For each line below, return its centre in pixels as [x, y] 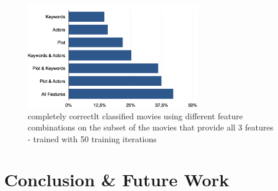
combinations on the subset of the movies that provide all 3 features [150, 127]
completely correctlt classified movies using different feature [135, 115]
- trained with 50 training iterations [92, 138]
